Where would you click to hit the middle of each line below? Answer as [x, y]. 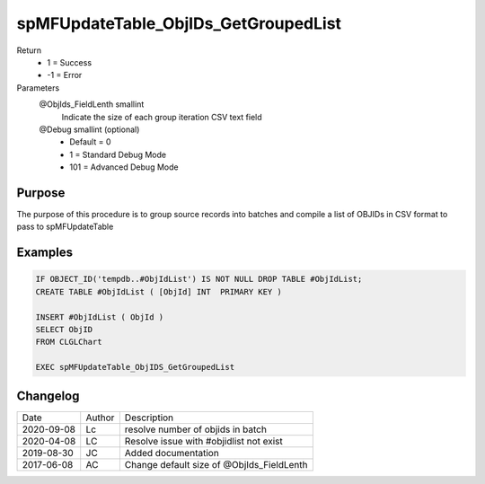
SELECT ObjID [64, 329]
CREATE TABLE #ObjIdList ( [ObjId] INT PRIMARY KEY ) [159, 291]
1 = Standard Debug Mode [118, 154]
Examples [45, 253]
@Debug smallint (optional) [89, 129]
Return [29, 50]
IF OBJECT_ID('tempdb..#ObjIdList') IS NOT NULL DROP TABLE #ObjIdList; [199, 279]
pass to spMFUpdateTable [65, 227]
